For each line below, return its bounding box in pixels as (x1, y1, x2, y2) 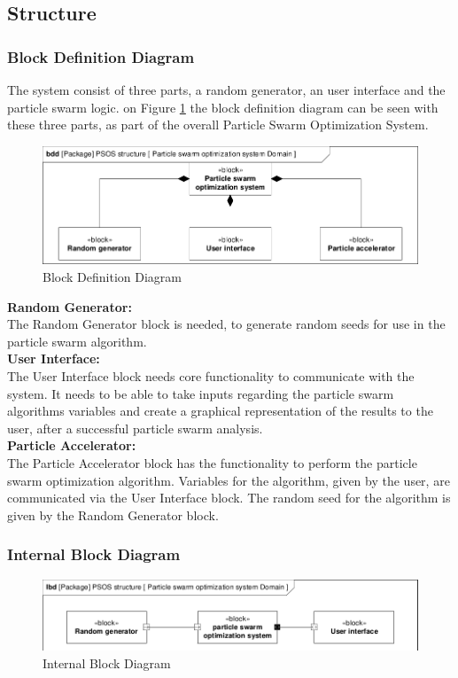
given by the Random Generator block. (7, 505, 219, 524)
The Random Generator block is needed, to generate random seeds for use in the (7, 315, 446, 333)
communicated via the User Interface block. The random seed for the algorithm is (7, 488, 451, 507)
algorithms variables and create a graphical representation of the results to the (7, 401, 433, 420)
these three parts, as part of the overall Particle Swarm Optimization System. (7, 115, 429, 134)
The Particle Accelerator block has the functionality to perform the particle (7, 453, 417, 471)
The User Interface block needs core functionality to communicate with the (7, 366, 415, 385)
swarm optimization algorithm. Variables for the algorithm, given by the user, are (7, 471, 450, 489)
